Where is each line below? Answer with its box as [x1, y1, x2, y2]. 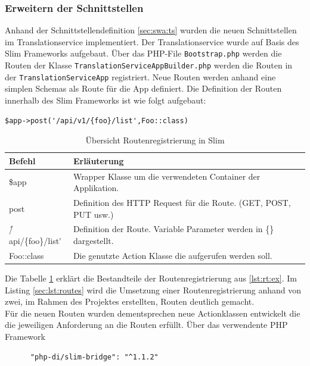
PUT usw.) [73, 208, 114, 220]
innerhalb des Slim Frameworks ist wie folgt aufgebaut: [5, 93, 206, 106]
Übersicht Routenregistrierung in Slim [85, 134, 225, 146]
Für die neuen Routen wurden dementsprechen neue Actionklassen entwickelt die [5, 306, 300, 319]
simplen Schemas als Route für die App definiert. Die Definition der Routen [5, 82, 282, 95]
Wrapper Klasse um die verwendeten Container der [73, 170, 261, 182]
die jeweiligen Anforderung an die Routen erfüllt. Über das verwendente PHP [5, 318, 288, 331]
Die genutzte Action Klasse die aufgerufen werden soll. [73, 249, 272, 261]
